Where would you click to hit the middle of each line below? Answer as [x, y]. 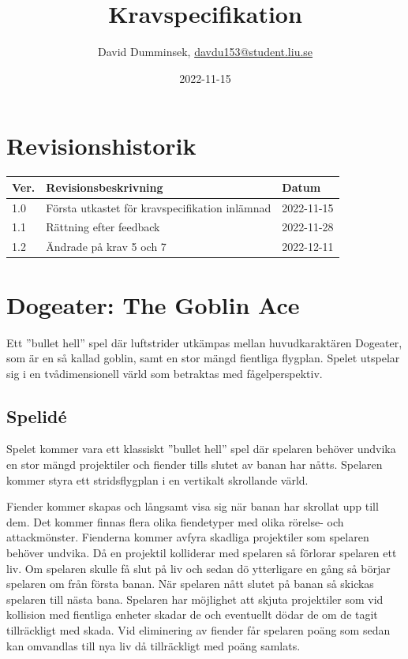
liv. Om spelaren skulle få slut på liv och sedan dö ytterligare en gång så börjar [198, 568]
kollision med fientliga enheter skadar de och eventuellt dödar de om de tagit [192, 614]
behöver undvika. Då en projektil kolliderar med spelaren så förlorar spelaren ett [202, 553]
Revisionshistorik [101, 146]
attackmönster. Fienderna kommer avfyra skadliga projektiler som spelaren [188, 537]
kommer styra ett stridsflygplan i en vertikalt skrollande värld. [157, 479]
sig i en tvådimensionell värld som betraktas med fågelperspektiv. [165, 373]
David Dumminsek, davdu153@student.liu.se [205, 52]
